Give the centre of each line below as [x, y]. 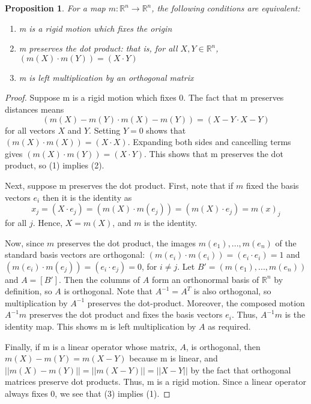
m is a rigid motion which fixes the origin [95, 28]
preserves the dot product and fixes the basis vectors [126, 314]
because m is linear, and [174, 358]
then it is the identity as [87, 197]
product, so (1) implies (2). [55, 165]
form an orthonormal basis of [205, 279]
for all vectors [30, 130]
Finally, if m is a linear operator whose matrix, [91, 346]
